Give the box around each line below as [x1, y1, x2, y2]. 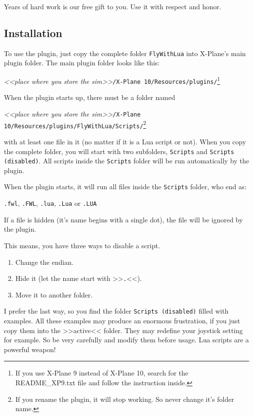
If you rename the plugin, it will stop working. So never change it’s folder [15, 394, 234, 404]
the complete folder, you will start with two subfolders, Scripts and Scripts [4, 146, 235, 156]
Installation [4, 25, 62, 40]
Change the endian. [15, 257, 73, 267]
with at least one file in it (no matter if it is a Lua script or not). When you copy [4, 136, 246, 146]
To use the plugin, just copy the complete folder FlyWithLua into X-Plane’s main [4, 48, 246, 58]
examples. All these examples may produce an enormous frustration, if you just [4, 316, 240, 326]
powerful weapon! [4, 344, 56, 354]
